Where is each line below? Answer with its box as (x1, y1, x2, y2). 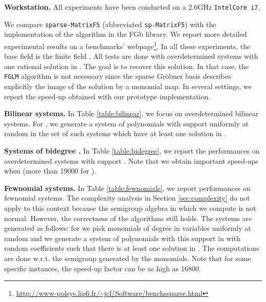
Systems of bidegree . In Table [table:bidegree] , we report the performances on (4, 145, 260, 156)
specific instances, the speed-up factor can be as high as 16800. (4, 263, 201, 273)
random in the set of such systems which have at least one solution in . (4, 128, 227, 139)
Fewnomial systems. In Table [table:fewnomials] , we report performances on (4, 182, 251, 193)
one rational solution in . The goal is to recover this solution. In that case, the (4, 60, 249, 71)
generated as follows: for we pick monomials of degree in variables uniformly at (4, 223, 251, 233)
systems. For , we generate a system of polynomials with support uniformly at (4, 118, 249, 128)
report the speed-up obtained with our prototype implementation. (4, 91, 211, 101)
